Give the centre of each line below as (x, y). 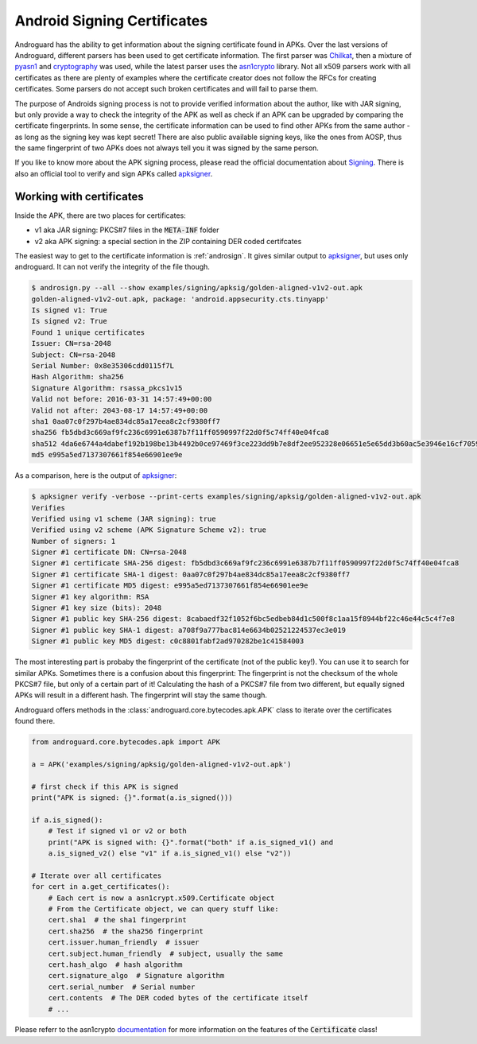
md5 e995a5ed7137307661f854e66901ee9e (107, 455)
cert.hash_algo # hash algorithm (115, 964)
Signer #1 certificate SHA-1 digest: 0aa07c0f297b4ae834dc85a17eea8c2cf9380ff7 (191, 574)
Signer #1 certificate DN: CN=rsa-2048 (109, 552)
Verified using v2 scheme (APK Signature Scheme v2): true (149, 530)
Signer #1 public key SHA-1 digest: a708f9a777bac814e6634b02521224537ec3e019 (188, 630)
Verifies (48, 508)
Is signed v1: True (69, 310)
